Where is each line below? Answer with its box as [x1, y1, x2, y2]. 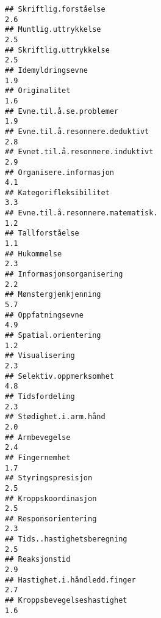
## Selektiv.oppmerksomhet [5, 371, 114, 381]
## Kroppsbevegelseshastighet [5, 596, 127, 605]
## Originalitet [5, 86, 71, 95]
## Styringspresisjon [5, 474, 93, 483]
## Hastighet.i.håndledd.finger [5, 575, 136, 584]
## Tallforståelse [5, 229, 79, 238]
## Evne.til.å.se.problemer [5, 106, 119, 116]
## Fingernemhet [5, 453, 71, 462]
